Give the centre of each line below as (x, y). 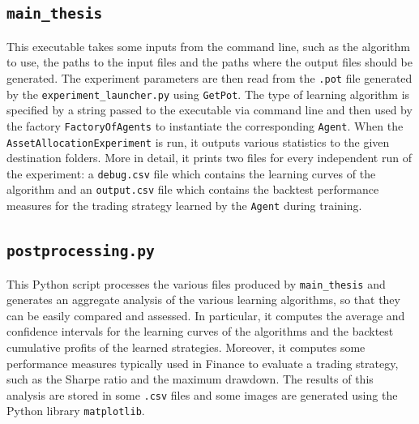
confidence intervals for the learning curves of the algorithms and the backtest (200, 331)
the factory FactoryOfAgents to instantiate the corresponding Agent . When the (205, 125)
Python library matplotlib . (76, 411)
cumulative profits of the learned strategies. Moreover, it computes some (186, 347)
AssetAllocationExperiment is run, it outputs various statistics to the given (198, 141)
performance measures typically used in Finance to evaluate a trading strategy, (203, 363)
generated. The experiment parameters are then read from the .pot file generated (209, 77)
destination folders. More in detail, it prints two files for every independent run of (209, 158)
